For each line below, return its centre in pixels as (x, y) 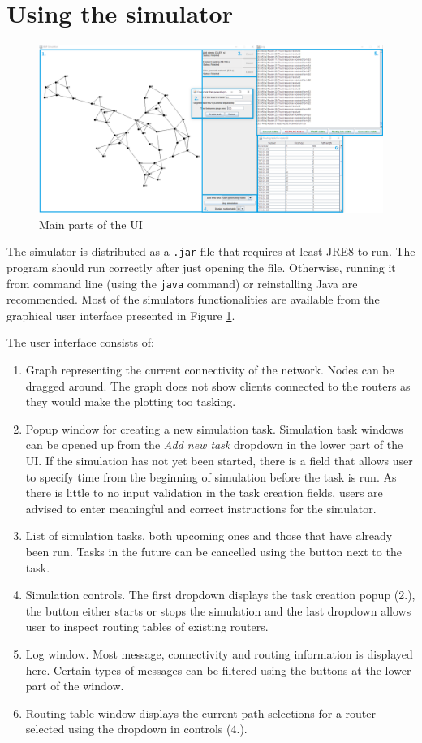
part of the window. (75, 686)
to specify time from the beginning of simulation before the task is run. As (211, 476)
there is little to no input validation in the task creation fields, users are (204, 492)
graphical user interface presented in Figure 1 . (121, 315)
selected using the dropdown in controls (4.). (136, 729)
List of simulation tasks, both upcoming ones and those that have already (209, 536)
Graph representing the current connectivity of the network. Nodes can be (210, 370)
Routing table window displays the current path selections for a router (201, 713)
